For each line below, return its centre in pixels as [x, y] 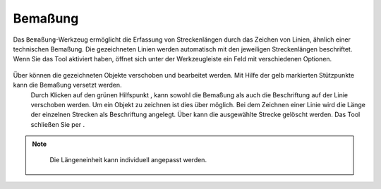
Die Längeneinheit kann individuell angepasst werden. [128, 160]
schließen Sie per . [58, 124]
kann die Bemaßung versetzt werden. [68, 85]
